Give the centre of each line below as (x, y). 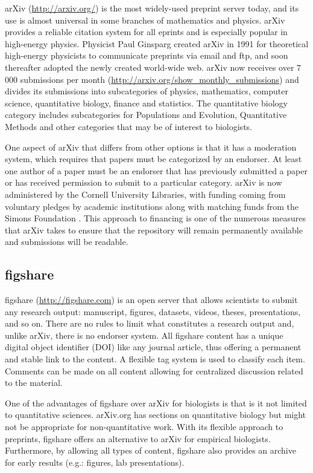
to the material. (34, 383)
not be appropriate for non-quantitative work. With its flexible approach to (144, 427)
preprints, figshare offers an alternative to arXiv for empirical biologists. (138, 438)
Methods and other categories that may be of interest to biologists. (128, 126)
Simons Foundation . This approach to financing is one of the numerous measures (155, 218)
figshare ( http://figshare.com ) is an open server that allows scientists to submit (151, 300)
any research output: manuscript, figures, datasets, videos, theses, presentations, (153, 311)
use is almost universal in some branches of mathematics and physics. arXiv (145, 20)
